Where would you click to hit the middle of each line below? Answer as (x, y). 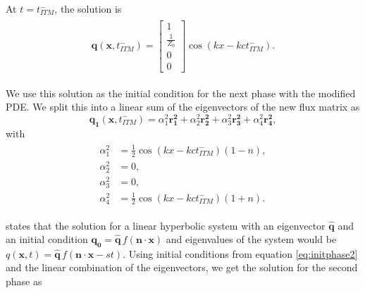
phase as (24, 281)
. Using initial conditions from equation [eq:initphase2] (240, 253)
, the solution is (88, 8)
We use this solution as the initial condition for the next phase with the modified (181, 93)
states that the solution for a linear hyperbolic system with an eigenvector (166, 225)
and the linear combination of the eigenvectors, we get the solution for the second (182, 267)
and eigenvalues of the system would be (251, 239)
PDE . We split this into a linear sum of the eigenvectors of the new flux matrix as (183, 107)
